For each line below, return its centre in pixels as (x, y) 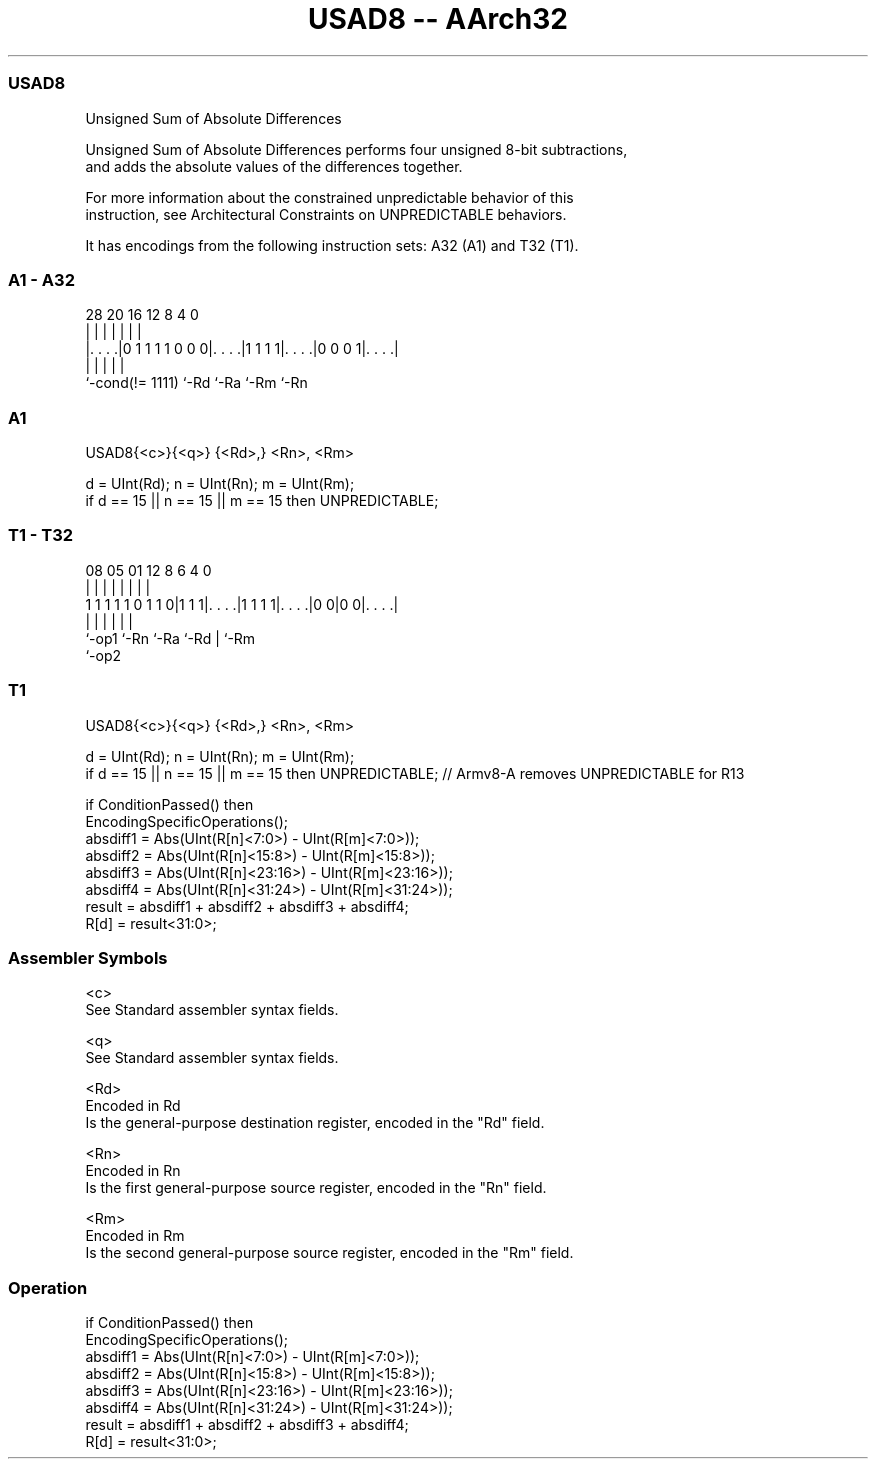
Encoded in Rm (135, 1236)
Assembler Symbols (88, 957)
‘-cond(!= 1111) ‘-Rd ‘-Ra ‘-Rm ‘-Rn (196, 383)
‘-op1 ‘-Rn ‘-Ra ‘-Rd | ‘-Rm (170, 638)
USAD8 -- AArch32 (438, 19)
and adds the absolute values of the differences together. (274, 166)
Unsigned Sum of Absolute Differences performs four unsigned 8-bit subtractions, (356, 149)
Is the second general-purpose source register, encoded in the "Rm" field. (329, 1253)
